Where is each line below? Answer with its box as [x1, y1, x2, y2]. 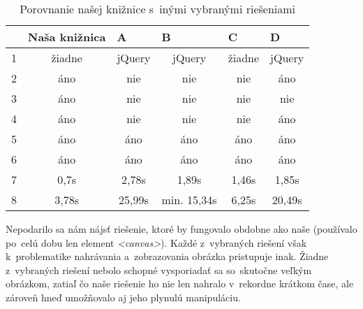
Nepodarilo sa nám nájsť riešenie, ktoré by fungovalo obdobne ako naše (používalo [6, 222, 357, 236]
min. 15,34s [161, 192, 217, 208]
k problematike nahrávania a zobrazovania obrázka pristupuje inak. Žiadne [6, 249, 329, 264]
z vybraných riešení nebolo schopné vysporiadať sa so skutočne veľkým [6, 262, 312, 277]
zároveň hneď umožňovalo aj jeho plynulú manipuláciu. [6, 289, 241, 304]
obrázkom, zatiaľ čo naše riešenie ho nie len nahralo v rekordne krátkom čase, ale [6, 276, 354, 291]
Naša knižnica [28, 29, 106, 45]
